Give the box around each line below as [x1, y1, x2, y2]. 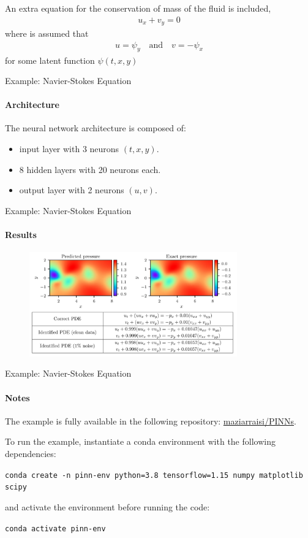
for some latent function [5, 53, 95, 66]
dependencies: [5, 447, 56, 460]
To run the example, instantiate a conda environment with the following [5, 435, 276, 448]
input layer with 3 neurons [19, 142, 119, 155]
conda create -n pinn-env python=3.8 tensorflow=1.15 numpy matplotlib [5, 471, 303, 480]
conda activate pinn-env [5, 524, 106, 533]
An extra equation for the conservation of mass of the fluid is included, [5, 2, 271, 14]
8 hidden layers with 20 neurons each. [19, 163, 161, 175]
